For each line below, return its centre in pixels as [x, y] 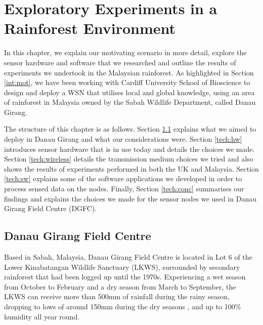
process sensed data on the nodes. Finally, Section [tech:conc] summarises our [124, 189]
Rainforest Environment [90, 28]
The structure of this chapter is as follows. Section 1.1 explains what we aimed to [130, 129]
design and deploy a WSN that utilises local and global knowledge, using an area [129, 92]
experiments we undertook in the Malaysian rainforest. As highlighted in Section [129, 72]
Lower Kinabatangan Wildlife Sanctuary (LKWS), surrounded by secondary [122, 267]
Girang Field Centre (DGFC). [51, 208]
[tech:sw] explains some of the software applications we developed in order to [123, 178]
